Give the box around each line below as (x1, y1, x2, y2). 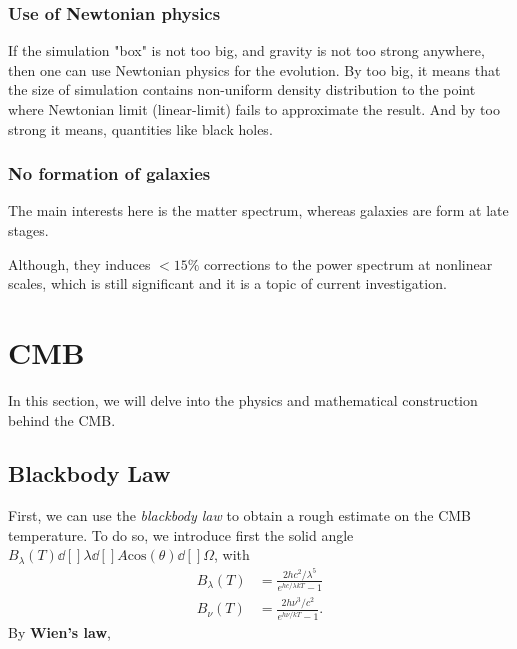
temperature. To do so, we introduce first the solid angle (8, 524, 354, 545)
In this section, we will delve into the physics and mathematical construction (8, 389, 478, 410)
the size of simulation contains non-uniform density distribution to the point (8, 79, 476, 100)
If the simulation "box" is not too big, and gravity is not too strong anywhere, (8, 40, 485, 61)
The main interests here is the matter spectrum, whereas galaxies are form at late (8, 200, 509, 221)
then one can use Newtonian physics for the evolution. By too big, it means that (8, 59, 501, 80)
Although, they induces (8, 253, 151, 274)
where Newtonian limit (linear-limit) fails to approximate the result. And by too (8, 99, 500, 119)
